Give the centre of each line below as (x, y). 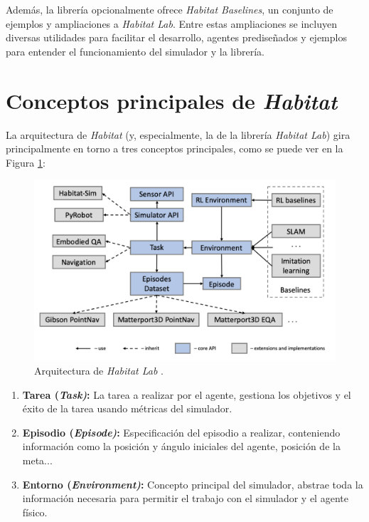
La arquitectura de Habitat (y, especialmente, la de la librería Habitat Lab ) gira (178, 134)
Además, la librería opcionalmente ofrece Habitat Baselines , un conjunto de (170, 9)
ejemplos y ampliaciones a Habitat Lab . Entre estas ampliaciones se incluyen (172, 23)
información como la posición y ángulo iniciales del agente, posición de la (181, 446)
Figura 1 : (26, 162)
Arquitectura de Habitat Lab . (99, 371)
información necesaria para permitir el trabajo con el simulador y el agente (185, 498)
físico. (35, 512)
